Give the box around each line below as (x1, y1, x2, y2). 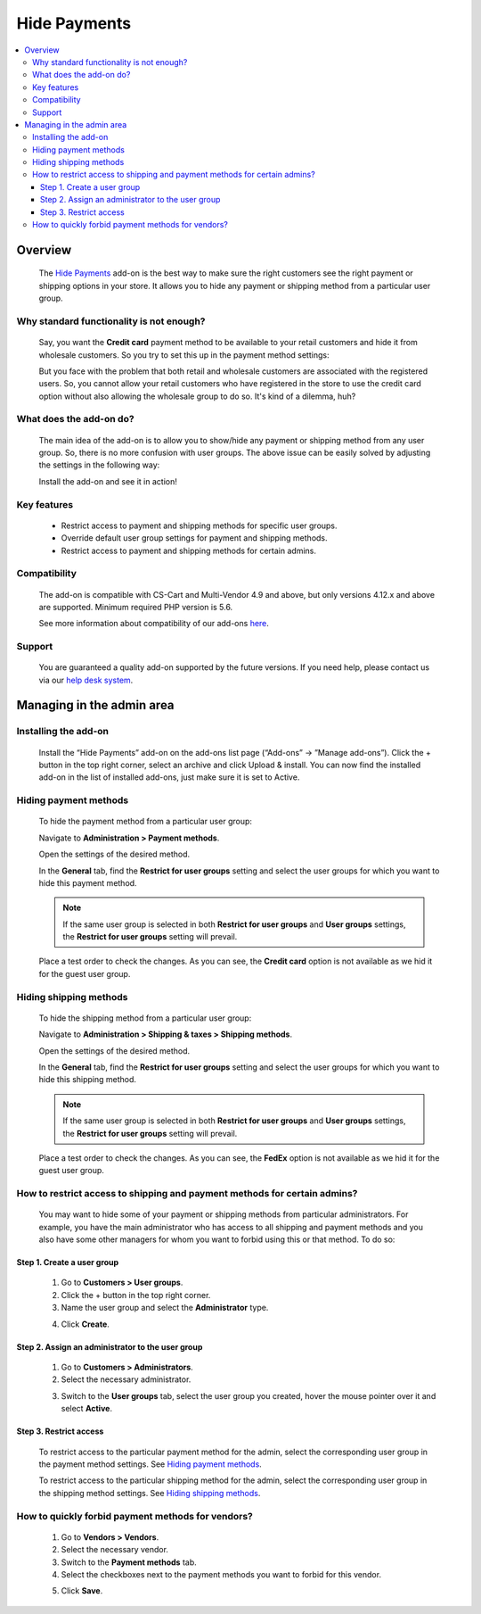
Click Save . (61, 1585, 103, 1596)
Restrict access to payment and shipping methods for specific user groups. (61, 520, 338, 531)
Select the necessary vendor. (61, 1544, 169, 1555)
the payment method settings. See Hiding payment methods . (38, 1459, 262, 1469)
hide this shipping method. (38, 1074, 137, 1085)
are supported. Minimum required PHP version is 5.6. (38, 601, 233, 612)
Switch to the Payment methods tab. (61, 1557, 198, 1568)
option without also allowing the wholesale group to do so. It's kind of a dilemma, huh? (38, 391, 356, 401)
